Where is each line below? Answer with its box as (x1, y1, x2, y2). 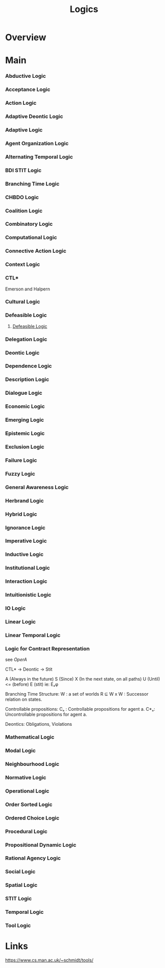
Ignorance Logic (5, 524, 46, 531)
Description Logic (5, 376, 49, 383)
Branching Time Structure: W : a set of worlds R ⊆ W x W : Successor (5, 691, 148, 697)
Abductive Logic (5, 73, 46, 80)
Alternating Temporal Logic (5, 153, 73, 160)
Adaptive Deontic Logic (5, 113, 63, 120)
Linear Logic (5, 618, 36, 625)
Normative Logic (5, 774, 46, 781)
